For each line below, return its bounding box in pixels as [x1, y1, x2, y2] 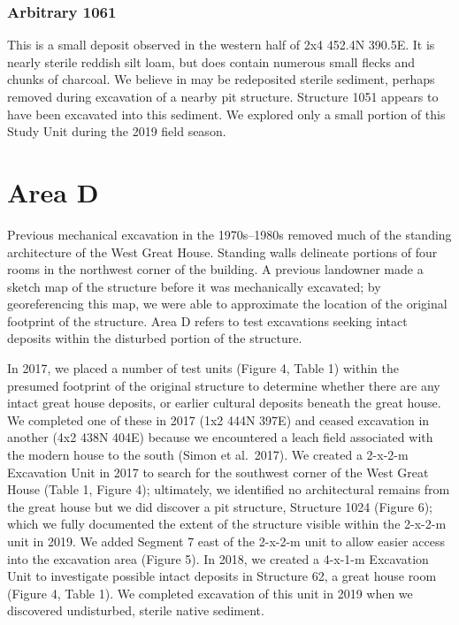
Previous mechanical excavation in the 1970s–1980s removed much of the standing [7, 225, 452, 243]
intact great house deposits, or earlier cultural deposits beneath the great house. [7, 393, 441, 412]
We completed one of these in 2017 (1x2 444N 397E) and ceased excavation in [7, 410, 430, 429]
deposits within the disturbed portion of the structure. [7, 329, 302, 347]
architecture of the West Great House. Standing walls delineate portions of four [7, 242, 438, 261]
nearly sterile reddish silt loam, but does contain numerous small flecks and [7, 52, 416, 71]
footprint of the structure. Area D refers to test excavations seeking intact [7, 311, 408, 330]
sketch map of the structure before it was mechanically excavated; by [7, 277, 381, 295]
